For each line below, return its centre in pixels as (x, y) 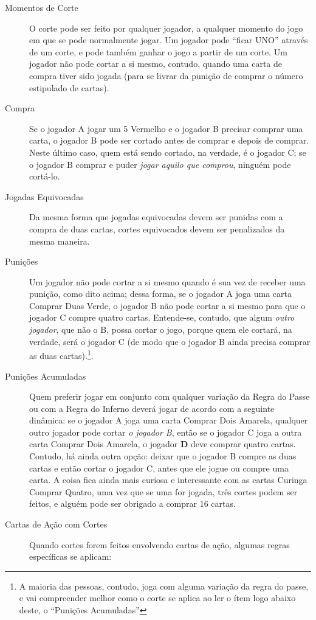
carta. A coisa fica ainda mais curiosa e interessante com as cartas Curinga (168, 480)
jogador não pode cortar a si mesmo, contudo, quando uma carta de (156, 64)
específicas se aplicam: (70, 556)
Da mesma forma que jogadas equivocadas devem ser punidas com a (156, 217)
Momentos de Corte (42, 7)
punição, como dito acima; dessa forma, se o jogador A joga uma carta (160, 294)
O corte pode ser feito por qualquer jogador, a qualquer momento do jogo (166, 28)
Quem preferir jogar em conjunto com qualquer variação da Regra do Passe (170, 396)
